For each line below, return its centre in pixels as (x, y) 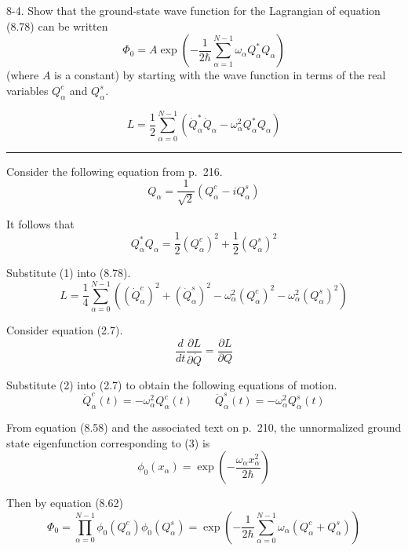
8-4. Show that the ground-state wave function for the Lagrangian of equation (193, 10)
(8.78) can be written (57, 26)
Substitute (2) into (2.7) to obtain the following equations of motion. (172, 384)
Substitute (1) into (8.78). (69, 273)
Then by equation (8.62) (65, 503)
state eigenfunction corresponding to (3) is (108, 442)
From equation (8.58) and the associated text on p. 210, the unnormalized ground (204, 427)
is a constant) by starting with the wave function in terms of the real (220, 75)
